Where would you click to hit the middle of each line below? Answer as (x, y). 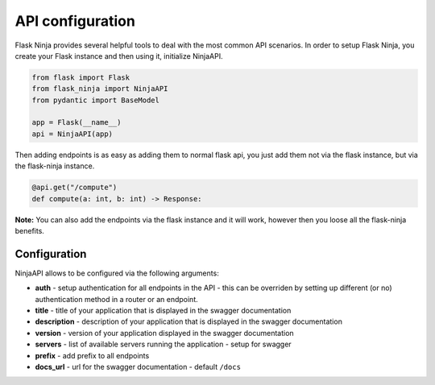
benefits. (29, 231)
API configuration (75, 21)
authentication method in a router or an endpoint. (117, 299)
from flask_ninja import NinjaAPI (100, 89)
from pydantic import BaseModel (96, 100)
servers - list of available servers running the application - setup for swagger (163, 344)
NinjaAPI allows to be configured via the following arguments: (117, 273)
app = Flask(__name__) (77, 122)
